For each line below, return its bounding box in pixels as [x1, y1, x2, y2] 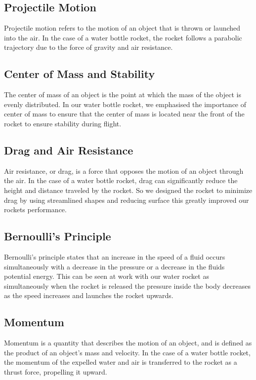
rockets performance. [4, 204, 67, 215]
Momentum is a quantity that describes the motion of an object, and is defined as [4, 338, 252, 348]
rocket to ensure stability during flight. [4, 118, 122, 128]
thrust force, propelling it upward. [4, 366, 107, 377]
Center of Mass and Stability [4, 66, 155, 81]
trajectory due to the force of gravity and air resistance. [4, 42, 173, 52]
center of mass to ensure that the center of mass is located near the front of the [4, 109, 245, 119]
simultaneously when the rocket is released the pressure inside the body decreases [4, 280, 251, 291]
